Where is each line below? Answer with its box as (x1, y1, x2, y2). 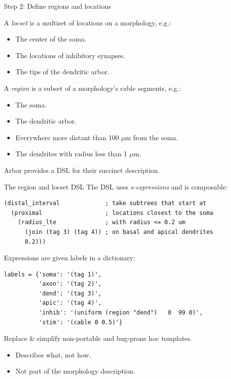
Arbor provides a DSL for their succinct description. (4, 165, 160, 175)
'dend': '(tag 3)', (38, 290, 102, 297)
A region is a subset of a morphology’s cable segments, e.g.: (4, 83, 181, 93)
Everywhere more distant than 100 (15, 132, 119, 142)
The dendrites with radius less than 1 (15, 148, 127, 159)
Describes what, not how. (15, 349, 91, 359)
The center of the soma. (15, 34, 87, 44)
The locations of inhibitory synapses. (15, 50, 125, 60)
